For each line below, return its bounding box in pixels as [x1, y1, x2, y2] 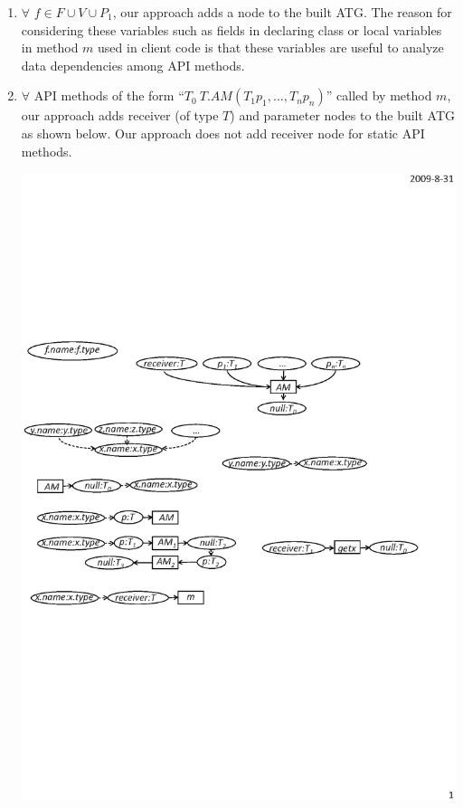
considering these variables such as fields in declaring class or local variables [21, 20, 442, 39]
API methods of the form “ [33, 86, 184, 105]
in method [21, 38, 79, 57]
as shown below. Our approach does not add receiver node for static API [21, 123, 425, 142]
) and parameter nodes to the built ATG [230, 106, 456, 125]
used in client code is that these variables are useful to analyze [98, 38, 444, 57]
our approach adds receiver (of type [21, 106, 219, 125]
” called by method [326, 86, 432, 105]
